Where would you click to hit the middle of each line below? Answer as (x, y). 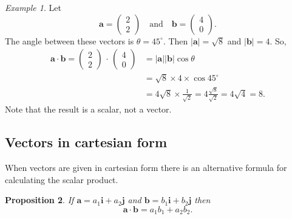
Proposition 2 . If (39, 200)
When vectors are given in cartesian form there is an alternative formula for (146, 168)
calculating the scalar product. (62, 179)
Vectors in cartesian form (86, 142)
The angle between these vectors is (70, 40)
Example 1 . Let (33, 7)
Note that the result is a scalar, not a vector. (88, 109)
